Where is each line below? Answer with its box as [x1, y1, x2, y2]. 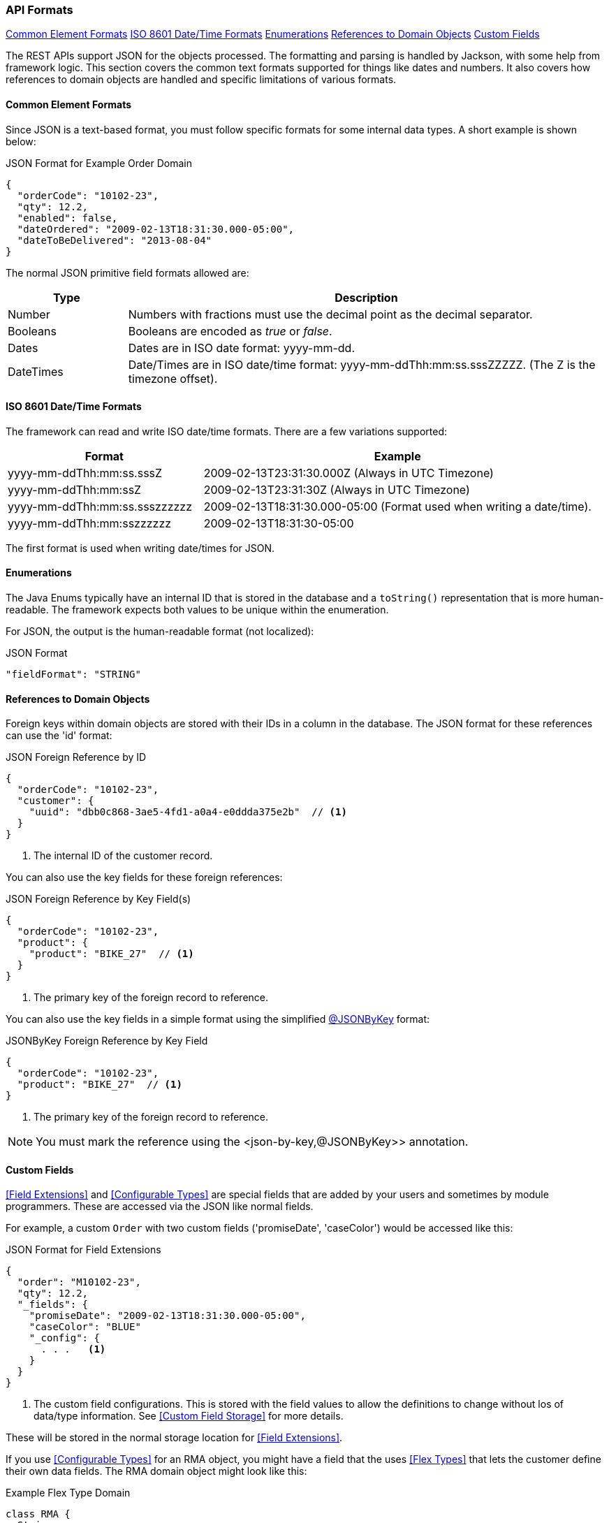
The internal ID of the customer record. [34, 850, 213, 862]
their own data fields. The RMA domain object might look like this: [6, 1465, 307, 1478]
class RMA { [6, 1508, 71, 1520]
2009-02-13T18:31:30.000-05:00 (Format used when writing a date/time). [203, 499, 592, 513]
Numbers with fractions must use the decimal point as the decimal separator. [128, 307, 533, 321]
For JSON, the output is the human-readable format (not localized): [6, 625, 314, 638]
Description [335, 290, 398, 305]
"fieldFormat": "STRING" [6, 669, 141, 680]
